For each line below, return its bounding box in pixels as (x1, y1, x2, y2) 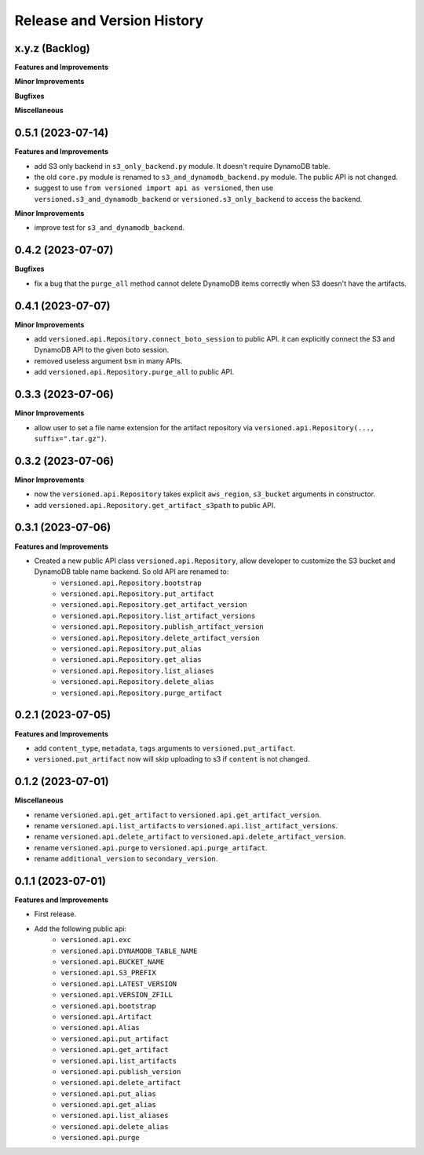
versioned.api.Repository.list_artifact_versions (60, 611, 256, 620)
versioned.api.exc (60, 935, 132, 945)
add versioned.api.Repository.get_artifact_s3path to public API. (34, 500, 276, 510)
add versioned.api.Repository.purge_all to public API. (34, 367, 235, 377)
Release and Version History (14, 12, 204, 29)
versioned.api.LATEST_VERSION (60, 979, 177, 989)
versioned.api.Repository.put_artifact (60, 590, 214, 598)
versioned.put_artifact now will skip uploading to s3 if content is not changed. (34, 755, 310, 764)
